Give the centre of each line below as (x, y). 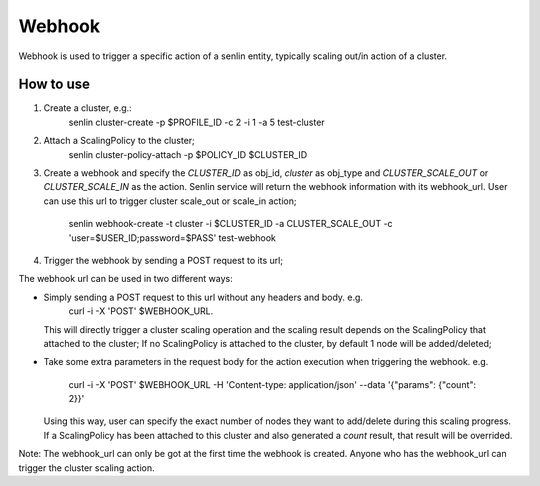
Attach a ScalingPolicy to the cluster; (119, 141)
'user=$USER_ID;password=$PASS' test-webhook (172, 237)
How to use (54, 84)
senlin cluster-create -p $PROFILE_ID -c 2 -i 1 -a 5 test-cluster (196, 122)
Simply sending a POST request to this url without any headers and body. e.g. (203, 297)
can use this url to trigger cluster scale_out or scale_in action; (170, 201)
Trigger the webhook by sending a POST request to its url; (163, 260)
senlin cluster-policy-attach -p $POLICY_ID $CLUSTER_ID (188, 154)
